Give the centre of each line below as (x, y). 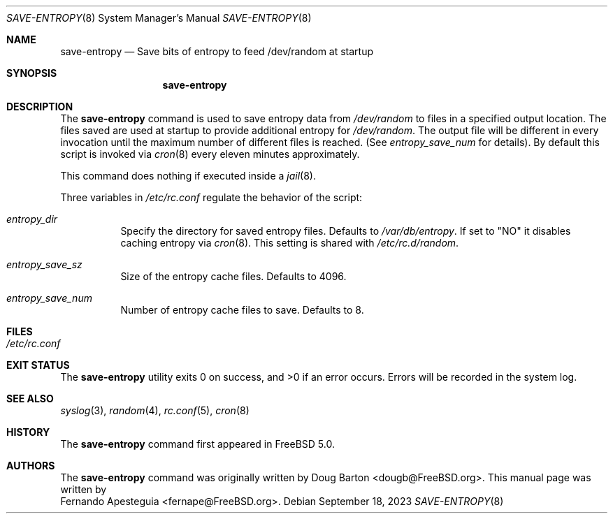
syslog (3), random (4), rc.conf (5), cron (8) (155, 410)
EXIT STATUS (38, 365)
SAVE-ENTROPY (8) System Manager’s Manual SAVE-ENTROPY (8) (159, 18)
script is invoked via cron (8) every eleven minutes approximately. (210, 154)
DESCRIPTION (40, 107)
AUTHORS (31, 466)
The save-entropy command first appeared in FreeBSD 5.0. (197, 444)
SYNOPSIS (32, 73)
